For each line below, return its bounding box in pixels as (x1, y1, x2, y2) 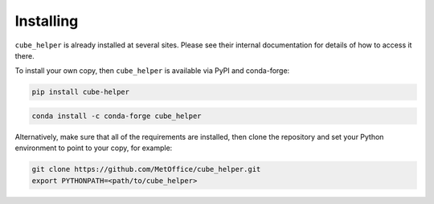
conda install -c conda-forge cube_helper (31, 111, 202, 120)
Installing (14, 12, 79, 30)
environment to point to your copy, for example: (14, 143, 173, 153)
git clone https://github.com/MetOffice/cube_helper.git (31, 165, 261, 174)
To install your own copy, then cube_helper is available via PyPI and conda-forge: (14, 66, 290, 75)
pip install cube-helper (31, 88, 130, 96)
